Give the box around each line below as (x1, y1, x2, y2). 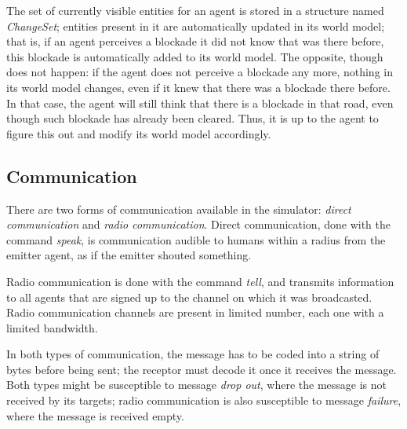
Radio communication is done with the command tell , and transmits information (6, 273, 394, 289)
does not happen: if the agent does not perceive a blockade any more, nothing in (6, 64, 393, 80)
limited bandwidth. (6, 319, 98, 335)
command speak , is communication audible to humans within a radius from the (6, 231, 386, 247)
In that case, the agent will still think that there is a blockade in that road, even (6, 94, 394, 111)
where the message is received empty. (6, 407, 184, 423)
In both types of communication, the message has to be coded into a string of (6, 346, 380, 362)
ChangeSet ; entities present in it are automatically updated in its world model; (6, 17, 385, 34)
